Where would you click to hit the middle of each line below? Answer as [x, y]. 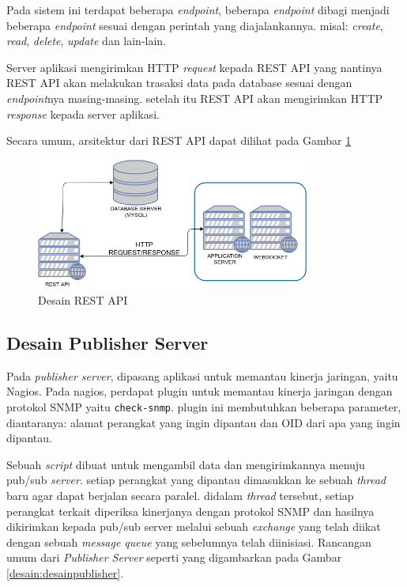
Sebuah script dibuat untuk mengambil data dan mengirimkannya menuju [186, 464]
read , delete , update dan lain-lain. [87, 41]
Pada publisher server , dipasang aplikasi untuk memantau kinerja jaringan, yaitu [202, 375]
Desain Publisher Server [107, 342]
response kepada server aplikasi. [83, 114]
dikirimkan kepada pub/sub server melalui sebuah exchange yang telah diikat [194, 526]
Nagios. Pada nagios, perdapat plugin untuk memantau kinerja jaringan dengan [200, 391]
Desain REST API [83, 299]
